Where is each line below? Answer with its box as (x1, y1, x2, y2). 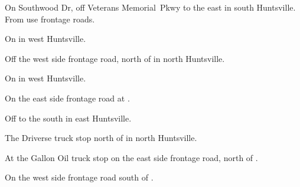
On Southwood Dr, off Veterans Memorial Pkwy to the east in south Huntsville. (5, 1, 296, 13)
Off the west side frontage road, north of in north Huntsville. (5, 52, 225, 64)
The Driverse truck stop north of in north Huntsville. (5, 132, 197, 144)
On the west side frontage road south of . (5, 171, 154, 183)
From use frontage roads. (5, 12, 95, 25)
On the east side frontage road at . (5, 91, 130, 104)
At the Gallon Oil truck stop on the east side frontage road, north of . (5, 151, 258, 163)
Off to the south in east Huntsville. (5, 111, 132, 124)
